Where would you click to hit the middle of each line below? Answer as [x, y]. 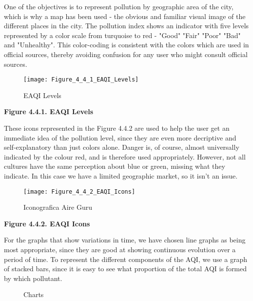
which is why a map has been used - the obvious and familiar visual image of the [125, 16]
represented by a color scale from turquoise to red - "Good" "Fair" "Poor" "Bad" [122, 35]
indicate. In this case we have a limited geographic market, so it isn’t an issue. [121, 175]
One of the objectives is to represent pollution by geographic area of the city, [119, 6]
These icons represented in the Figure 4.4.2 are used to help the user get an [117, 128]
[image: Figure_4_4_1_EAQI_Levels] [81, 80]
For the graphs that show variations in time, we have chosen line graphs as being [125, 240]
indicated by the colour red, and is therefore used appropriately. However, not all [125, 156]
